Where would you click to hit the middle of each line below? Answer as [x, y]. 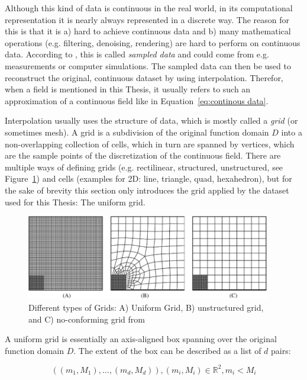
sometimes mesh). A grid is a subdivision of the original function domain [137, 132]
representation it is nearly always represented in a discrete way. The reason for [147, 19]
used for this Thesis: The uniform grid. [75, 202]
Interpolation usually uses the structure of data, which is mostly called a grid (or [151, 120]
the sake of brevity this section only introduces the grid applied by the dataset [147, 190]
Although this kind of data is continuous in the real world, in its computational [149, 8]
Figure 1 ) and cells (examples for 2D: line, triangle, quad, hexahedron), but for [148, 178]
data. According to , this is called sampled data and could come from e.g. [137, 54]
